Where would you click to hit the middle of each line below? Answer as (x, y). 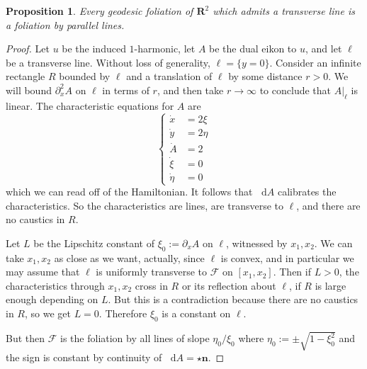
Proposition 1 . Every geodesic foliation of (100, 11)
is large (331, 285)
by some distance (265, 76)
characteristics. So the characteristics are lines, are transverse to (145, 205)
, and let (324, 49)
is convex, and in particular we (287, 257)
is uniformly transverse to (151, 272)
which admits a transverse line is (284, 11)
